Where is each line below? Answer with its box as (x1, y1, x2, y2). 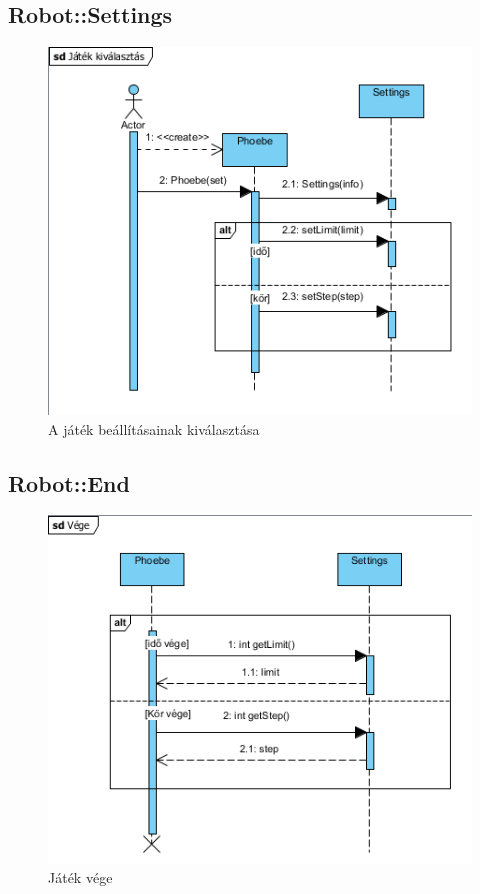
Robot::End (8, 467, 130, 498)
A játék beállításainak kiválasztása (48, 418, 260, 439)
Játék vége (48, 867, 113, 888)
